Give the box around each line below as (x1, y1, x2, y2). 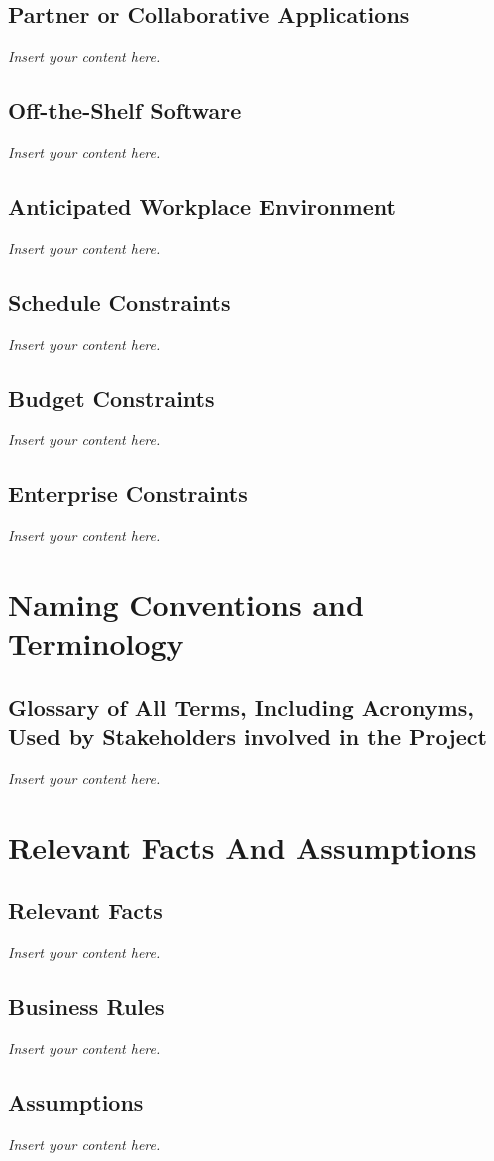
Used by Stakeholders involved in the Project (8, 721, 487, 752)
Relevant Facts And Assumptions (8, 826, 477, 867)
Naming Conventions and (8, 583, 364, 624)
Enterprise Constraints (8, 478, 248, 509)
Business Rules (8, 991, 165, 1022)
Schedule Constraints (8, 286, 231, 317)
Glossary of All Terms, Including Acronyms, (8, 691, 474, 722)
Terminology (8, 623, 184, 664)
